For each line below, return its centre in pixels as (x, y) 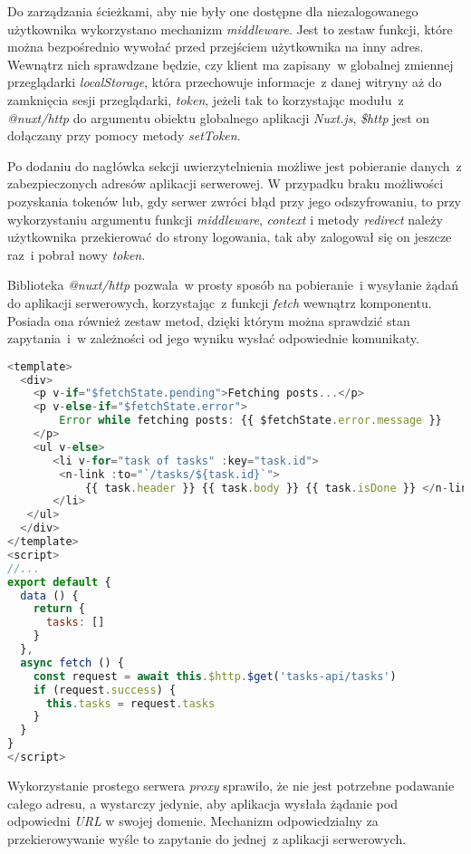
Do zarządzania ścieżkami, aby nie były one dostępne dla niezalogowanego (213, 11)
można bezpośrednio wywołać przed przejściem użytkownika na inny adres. (216, 47)
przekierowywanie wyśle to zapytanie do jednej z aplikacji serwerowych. (207, 838)
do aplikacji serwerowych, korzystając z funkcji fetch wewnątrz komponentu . (220, 302)
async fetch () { (72, 662)
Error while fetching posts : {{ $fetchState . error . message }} (250, 421)
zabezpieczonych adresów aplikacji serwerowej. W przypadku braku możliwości (226, 183)
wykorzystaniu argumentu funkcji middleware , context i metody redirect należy (225, 219)
